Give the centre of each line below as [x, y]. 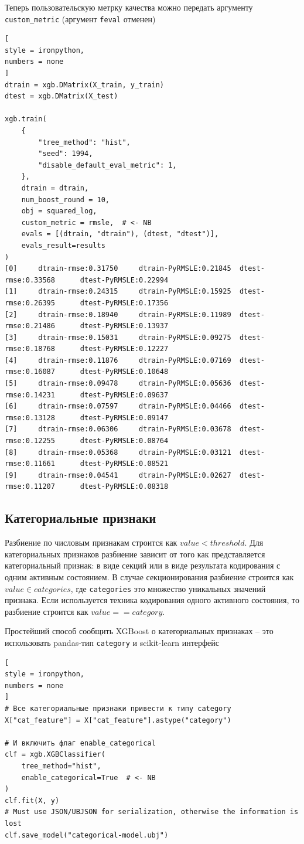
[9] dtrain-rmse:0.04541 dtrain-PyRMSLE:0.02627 [118, 475]
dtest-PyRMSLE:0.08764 [124, 441]
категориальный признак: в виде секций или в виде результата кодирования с [143, 565]
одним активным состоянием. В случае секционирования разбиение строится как [149, 576]
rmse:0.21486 [30, 326]
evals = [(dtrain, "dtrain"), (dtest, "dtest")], [120, 234]
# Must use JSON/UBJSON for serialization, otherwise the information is [152, 812]
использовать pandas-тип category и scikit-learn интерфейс [112, 643]
